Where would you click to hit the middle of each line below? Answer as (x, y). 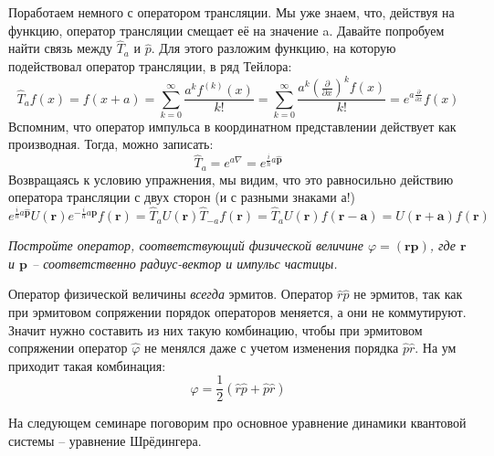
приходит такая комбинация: (87, 365)
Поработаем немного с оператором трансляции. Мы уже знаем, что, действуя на (231, 12)
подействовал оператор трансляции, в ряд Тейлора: (150, 66)
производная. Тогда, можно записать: (111, 144)
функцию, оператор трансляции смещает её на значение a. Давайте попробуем (226, 30)
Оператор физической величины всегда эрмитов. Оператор (171, 294)
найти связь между (60, 48)
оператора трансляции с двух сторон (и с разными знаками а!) (182, 197)
